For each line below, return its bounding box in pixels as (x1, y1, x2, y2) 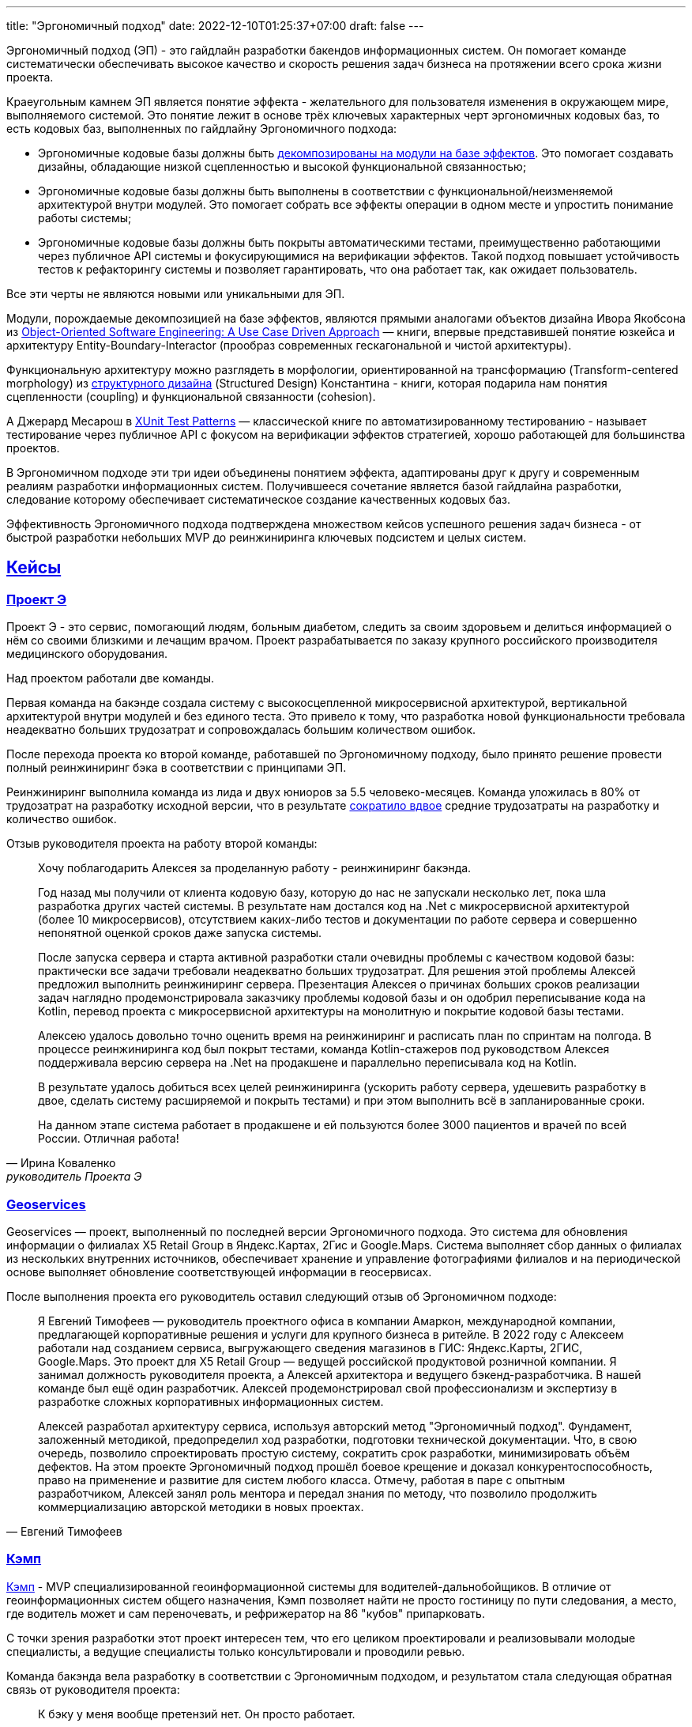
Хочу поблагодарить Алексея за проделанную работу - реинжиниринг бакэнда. (38, 861, 472, 875)
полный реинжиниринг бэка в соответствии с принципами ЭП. (6, 761, 347, 775)
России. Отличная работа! (38, 1132, 179, 1146)
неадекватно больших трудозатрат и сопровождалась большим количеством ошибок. (6, 723, 476, 737)
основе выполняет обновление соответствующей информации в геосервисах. (6, 1264, 432, 1279)
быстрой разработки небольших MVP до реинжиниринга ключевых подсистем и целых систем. (6, 531, 527, 544)
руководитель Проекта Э (6, 1170, 142, 1184)
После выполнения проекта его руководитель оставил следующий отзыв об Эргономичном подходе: (6, 1289, 557, 1303)
